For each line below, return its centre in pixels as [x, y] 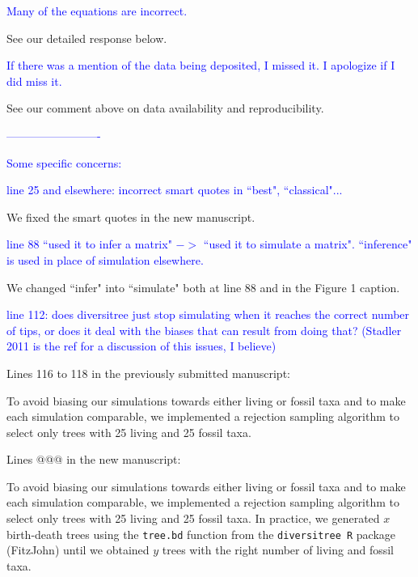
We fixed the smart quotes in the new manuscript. [131, 216]
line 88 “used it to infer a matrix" [89, 244]
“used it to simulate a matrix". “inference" [308, 244]
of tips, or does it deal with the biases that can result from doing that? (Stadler [204, 330]
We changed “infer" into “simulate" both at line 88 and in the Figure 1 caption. [203, 287]
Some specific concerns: [64, 162]
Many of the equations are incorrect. [97, 11]
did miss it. [34, 81]
